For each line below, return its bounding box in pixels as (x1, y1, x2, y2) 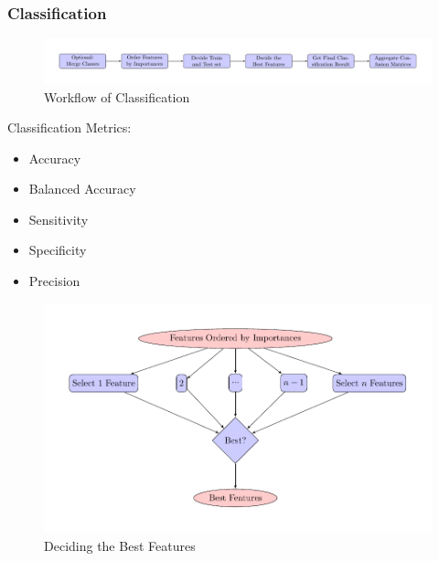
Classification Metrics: (7, 118, 132, 137)
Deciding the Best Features (44, 535, 196, 555)
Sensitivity (28, 209, 89, 228)
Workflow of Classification (44, 87, 190, 106)
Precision (28, 271, 80, 291)
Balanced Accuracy (28, 179, 136, 198)
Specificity (28, 240, 87, 259)
